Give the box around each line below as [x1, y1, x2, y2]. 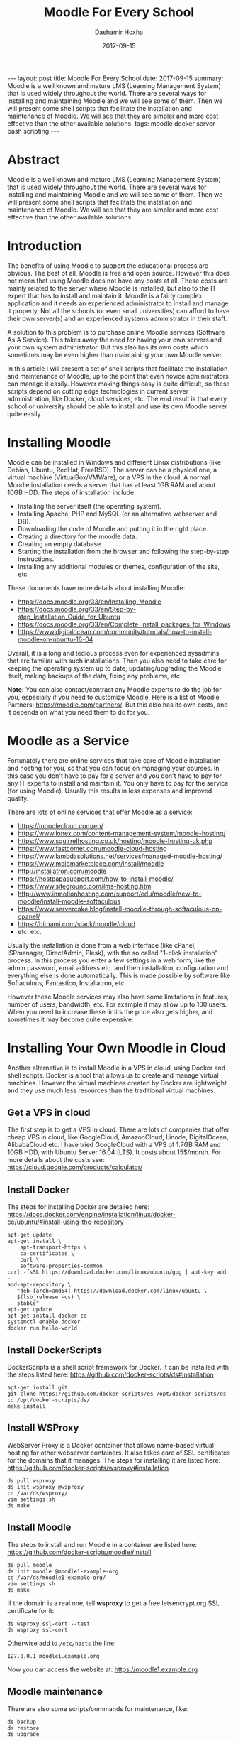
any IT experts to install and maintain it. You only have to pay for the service [7, 779, 229, 787]
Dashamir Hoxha [94, 28, 144, 36]
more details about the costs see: [7, 1156, 105, 1164]
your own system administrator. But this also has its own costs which [7, 342, 208, 352]
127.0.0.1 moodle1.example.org [7, 1652, 100, 1659]
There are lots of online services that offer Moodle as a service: [7, 808, 193, 816]
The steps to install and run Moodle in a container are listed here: [7, 1540, 197, 1549]
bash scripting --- [7, 126, 60, 135]
